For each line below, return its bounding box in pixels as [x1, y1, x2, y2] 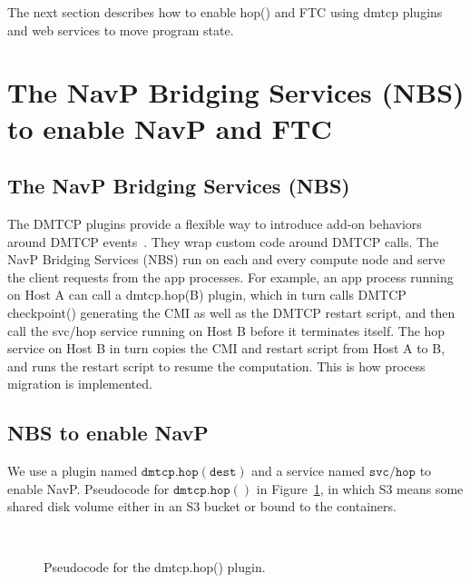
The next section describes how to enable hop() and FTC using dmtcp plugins [7, 3, 443, 21]
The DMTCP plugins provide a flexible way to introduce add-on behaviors [7, 213, 422, 232]
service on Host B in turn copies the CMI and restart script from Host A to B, [7, 339, 446, 358]
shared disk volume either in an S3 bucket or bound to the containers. [7, 497, 397, 516]
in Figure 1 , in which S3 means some [256, 479, 464, 498]
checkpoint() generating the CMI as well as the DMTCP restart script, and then [7, 302, 455, 321]
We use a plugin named [7, 461, 138, 480]
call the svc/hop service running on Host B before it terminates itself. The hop [7, 321, 446, 340]
